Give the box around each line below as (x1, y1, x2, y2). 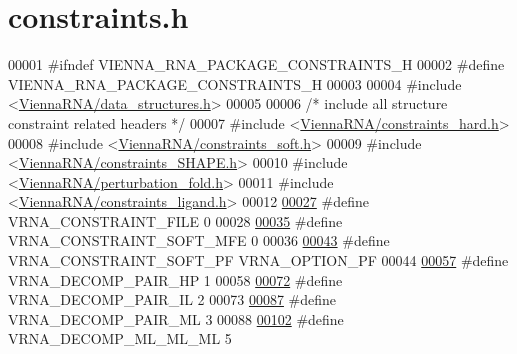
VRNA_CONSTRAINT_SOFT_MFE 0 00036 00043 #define (8, 230, 390, 251)
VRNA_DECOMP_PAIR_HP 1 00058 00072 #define (8, 269, 343, 290)
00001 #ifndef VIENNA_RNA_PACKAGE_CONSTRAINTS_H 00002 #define (8, 54, 505, 75)
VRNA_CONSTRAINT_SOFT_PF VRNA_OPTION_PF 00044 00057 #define (8, 250, 509, 271)
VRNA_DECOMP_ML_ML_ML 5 (8, 328, 232, 349)
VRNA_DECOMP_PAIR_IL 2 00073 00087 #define (8, 289, 337, 310)
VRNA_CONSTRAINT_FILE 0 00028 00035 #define (8, 210, 343, 231)
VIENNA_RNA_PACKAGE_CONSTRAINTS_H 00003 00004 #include (8, 73, 462, 94)
